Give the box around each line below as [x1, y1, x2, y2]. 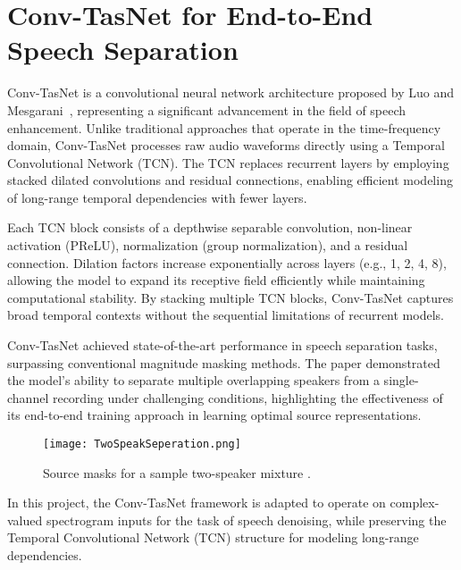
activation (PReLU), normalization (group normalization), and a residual [7, 236, 408, 255]
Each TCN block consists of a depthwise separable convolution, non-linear [7, 218, 413, 237]
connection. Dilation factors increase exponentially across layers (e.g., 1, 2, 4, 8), [7, 253, 447, 272]
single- [383, 371, 419, 390]
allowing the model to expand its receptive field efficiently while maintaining [7, 271, 425, 289]
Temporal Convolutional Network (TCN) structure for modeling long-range [7, 528, 419, 547]
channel [7, 388, 49, 407]
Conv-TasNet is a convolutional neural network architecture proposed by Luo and [7, 83, 454, 102]
